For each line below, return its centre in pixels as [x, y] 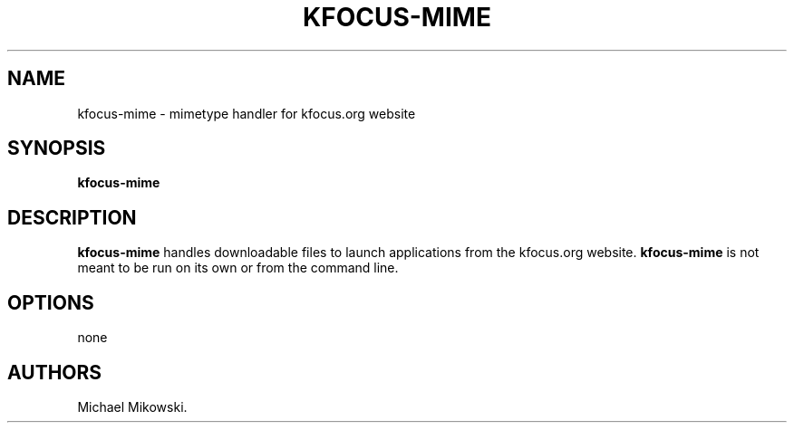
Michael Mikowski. [132, 406]
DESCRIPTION [72, 217]
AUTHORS [55, 372]
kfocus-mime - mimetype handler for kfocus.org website [247, 113]
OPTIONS [51, 302]
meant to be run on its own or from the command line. [238, 268]
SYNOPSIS [57, 148]
